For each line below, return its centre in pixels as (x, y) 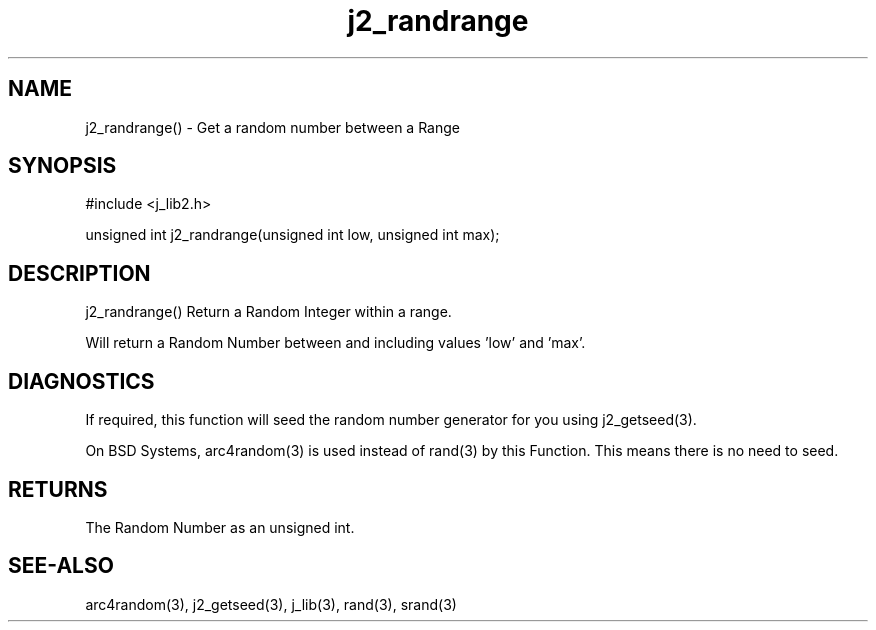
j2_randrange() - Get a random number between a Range (272, 127)
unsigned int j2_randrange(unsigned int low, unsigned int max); (292, 235)
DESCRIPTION (79, 273)
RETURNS (58, 489)
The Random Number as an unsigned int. (220, 527)
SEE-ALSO (61, 566)
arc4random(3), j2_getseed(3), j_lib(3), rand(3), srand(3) (271, 604)
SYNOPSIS (62, 166)
